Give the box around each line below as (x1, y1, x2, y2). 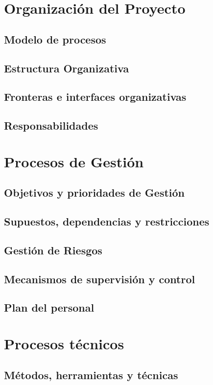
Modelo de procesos (4, 31, 106, 46)
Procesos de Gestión (4, 151, 144, 171)
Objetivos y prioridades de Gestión (4, 185, 185, 200)
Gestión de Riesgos (4, 242, 102, 257)
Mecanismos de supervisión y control (4, 271, 195, 286)
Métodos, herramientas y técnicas (4, 367, 178, 382)
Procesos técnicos (4, 333, 124, 353)
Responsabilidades (4, 118, 98, 133)
